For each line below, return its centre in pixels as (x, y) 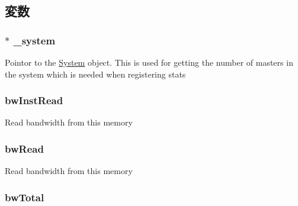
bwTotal (25, 197)
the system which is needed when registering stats (95, 74)
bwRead (24, 148)
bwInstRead (34, 100)
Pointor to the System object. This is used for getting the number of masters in (149, 62)
